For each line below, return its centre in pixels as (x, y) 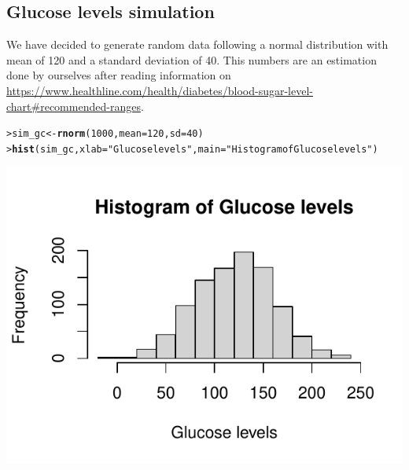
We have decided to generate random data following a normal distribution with (197, 44)
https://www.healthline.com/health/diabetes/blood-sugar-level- (160, 90)
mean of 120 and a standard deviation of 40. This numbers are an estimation (192, 59)
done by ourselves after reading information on (119, 75)
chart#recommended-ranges (74, 106)
